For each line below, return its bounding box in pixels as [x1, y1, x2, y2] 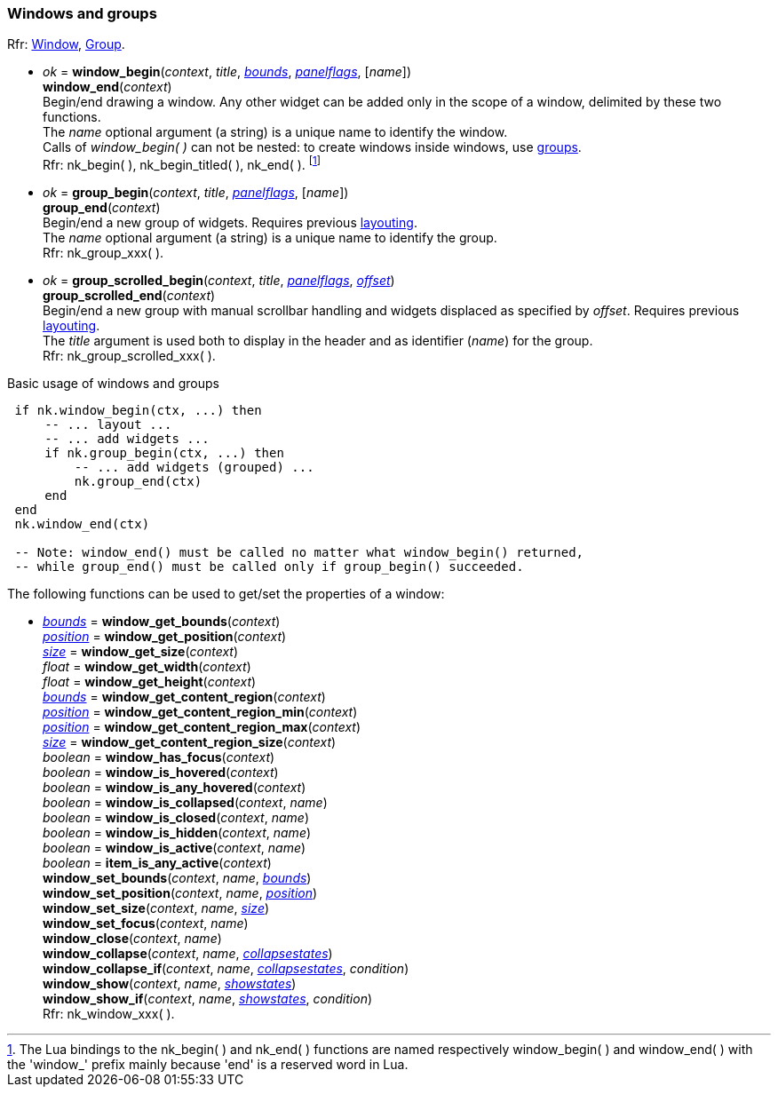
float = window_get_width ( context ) [43, 659, 251, 675]
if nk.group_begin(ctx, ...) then [44, 446, 284, 461]
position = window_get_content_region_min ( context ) [43, 704, 358, 720]
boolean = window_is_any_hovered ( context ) [43, 780, 306, 796]
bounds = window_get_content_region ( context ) [43, 689, 326, 705]
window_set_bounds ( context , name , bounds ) [43, 870, 312, 886]
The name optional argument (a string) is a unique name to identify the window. [43, 124, 508, 140]
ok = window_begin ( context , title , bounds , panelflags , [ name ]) [43, 64, 412, 80]
